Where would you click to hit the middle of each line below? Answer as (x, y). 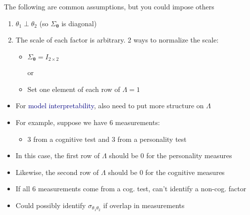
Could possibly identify (51, 205)
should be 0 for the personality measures (171, 155)
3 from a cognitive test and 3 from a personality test (107, 139)
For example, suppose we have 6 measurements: (88, 122)
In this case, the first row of (58, 155)
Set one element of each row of (74, 89)
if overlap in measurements (144, 205)
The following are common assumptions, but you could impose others (109, 6)
